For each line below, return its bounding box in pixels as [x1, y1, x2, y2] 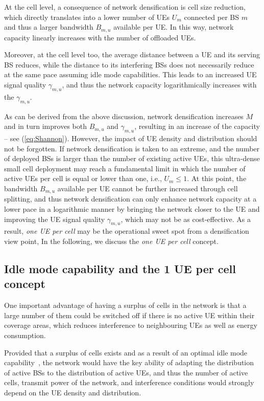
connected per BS [184, 11, 239, 22]
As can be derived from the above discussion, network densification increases [4, 110, 244, 121]
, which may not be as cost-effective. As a [121, 213, 251, 224]
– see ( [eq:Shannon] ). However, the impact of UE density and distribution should [4, 133, 257, 143]
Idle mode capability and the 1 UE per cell [4, 260, 236, 276]
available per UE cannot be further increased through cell [57, 183, 238, 193]
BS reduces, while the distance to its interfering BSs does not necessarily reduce [4, 59, 254, 70]
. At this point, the [187, 173, 247, 184]
